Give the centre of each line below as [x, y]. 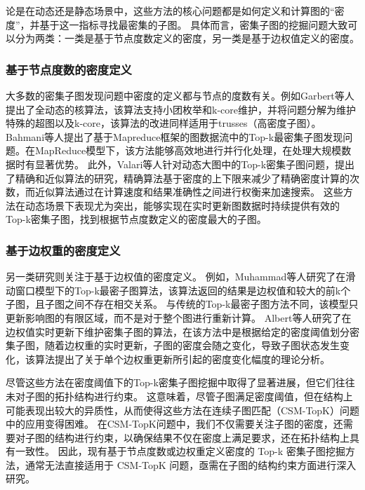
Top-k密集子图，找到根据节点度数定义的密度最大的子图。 [136, 219]
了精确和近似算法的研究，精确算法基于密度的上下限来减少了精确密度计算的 [178, 178]
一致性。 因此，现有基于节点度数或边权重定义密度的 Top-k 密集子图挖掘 [180, 451]
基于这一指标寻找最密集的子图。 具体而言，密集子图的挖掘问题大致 [194, 24]
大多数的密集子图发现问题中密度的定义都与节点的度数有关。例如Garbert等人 [180, 95]
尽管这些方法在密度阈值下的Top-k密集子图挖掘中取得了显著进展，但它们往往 [180, 382]
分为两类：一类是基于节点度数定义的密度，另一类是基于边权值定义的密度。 [187, 38]
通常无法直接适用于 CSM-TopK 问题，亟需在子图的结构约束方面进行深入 [191, 464]
